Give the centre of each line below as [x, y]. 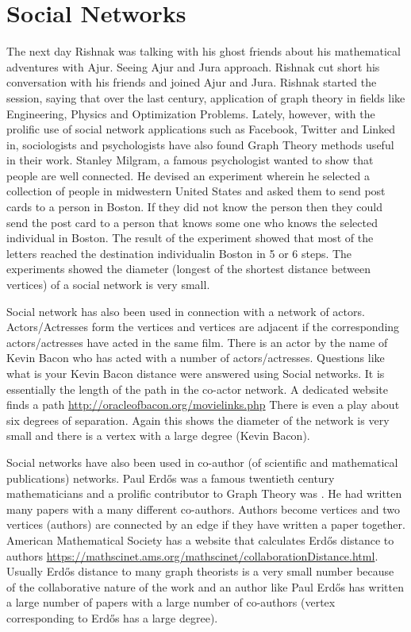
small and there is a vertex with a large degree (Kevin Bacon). [158, 435]
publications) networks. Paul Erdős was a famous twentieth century [171, 478]
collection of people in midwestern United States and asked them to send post [196, 191]
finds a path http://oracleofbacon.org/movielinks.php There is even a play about [203, 405]
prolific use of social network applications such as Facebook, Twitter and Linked [201, 129]
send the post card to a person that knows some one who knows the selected [192, 222]
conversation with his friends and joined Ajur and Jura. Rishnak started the [192, 82]
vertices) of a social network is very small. [108, 285]
